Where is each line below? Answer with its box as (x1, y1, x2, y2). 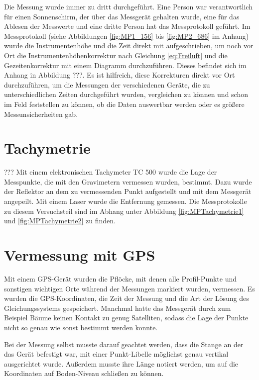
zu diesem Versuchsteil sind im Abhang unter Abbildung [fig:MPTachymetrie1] (4, 205, 244, 216)
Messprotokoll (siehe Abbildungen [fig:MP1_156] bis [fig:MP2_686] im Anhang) (4, 30, 249, 41)
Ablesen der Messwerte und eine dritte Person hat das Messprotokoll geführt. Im (4, 21, 251, 31)
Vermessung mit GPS (4, 245, 155, 265)
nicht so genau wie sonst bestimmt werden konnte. (4, 322, 158, 332)
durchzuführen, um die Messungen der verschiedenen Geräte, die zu (4, 79, 210, 90)
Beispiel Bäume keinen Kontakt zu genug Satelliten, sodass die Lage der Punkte (4, 312, 249, 323)
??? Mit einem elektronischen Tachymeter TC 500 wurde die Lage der (4, 167, 217, 177)
